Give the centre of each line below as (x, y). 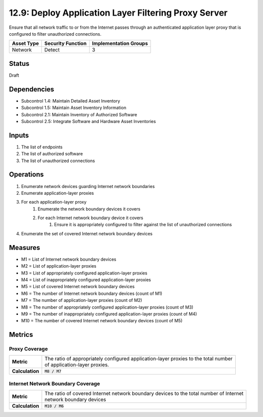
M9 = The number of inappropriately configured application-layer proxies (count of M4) (109, 314)
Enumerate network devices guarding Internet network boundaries (88, 186)
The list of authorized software (52, 154)
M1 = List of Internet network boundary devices (69, 259)
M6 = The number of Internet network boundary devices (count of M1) (92, 293)
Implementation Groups (120, 43)
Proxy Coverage (28, 349)
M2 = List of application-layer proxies (59, 266)
